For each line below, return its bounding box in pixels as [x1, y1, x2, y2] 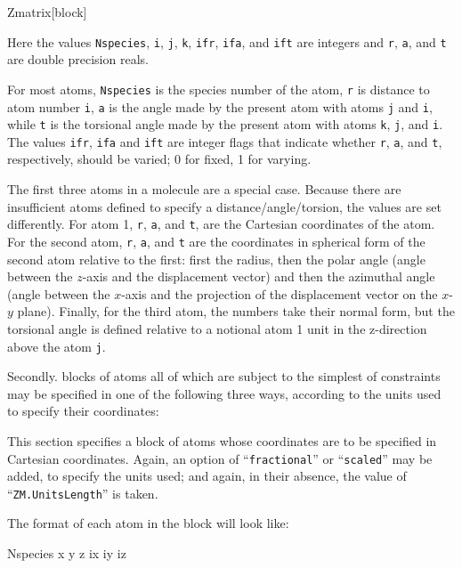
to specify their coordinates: [7, 402, 159, 420]
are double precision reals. [7, 50, 149, 69]
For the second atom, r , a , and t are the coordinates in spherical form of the [7, 231, 426, 250]
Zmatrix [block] [7, 3, 87, 20]
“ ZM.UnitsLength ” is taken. [7, 483, 158, 502]
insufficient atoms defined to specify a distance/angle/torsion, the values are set [7, 197, 442, 215]
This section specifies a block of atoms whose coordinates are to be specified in [7, 431, 437, 450]
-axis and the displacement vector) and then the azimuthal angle [82, 267, 435, 286]
